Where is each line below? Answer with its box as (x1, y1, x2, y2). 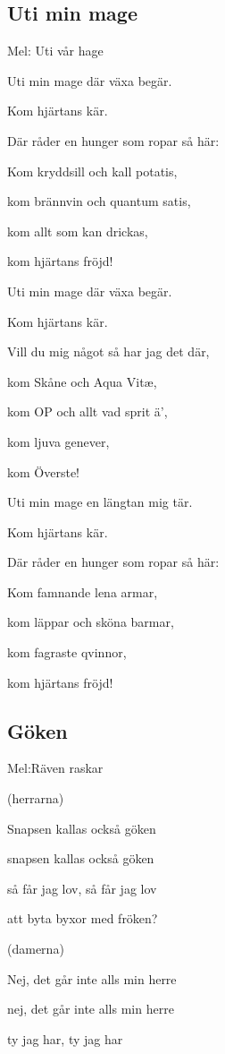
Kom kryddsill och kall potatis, (7, 161, 178, 180)
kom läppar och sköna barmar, (7, 613, 174, 631)
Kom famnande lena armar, (7, 582, 158, 601)
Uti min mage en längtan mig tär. (7, 493, 193, 511)
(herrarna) (7, 789, 64, 808)
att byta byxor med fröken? (7, 909, 158, 928)
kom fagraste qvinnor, (7, 643, 127, 662)
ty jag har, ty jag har (7, 1029, 123, 1048)
